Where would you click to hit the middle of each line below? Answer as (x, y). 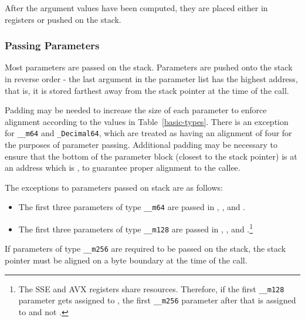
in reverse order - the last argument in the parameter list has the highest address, (151, 79)
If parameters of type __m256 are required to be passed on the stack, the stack (145, 249)
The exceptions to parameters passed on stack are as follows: (114, 187)
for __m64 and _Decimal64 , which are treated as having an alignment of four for (148, 133)
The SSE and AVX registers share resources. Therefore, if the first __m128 (151, 288)
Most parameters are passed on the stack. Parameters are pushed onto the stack (149, 67)
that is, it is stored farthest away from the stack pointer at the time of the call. (147, 90)
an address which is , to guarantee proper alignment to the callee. (123, 168)
